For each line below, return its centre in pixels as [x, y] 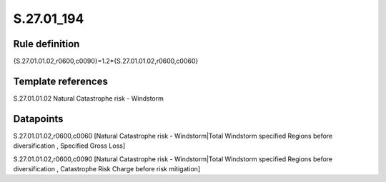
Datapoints [38, 119]
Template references [61, 81]
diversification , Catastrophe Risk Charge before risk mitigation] [107, 169]
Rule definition [46, 44]
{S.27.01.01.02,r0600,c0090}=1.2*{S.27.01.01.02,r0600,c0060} [106, 61]
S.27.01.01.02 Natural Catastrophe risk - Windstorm [88, 98]
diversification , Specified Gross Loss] [69, 146]
